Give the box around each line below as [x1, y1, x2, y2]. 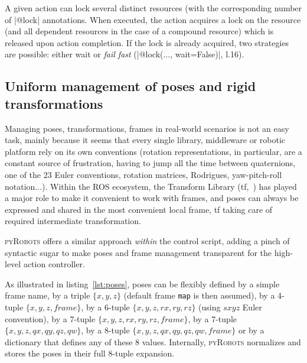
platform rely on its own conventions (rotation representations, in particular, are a [5, 145, 302, 157]
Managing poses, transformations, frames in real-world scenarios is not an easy [5, 122, 289, 134]
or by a [238, 324, 264, 336]
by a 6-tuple [86, 300, 130, 313]
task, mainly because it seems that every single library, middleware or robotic [5, 134, 286, 146]
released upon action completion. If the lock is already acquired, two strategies [5, 36, 289, 48]
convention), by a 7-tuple [5, 312, 96, 325]
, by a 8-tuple [81, 324, 130, 336]
